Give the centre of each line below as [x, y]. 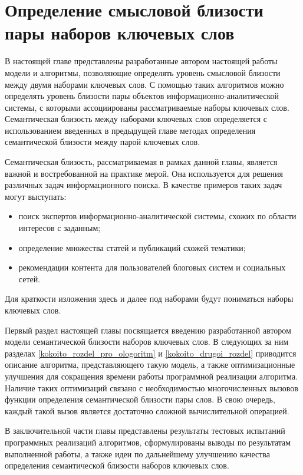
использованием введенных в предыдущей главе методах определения [130, 130]
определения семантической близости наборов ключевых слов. [117, 465]
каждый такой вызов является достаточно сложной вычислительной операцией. [147, 410]
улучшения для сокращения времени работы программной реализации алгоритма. [151, 376]
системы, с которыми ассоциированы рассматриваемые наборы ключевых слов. [147, 107]
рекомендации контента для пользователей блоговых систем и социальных [152, 267]
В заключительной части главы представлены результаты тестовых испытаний [145, 431]
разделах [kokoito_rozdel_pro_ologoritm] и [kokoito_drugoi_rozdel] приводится [151, 353]
